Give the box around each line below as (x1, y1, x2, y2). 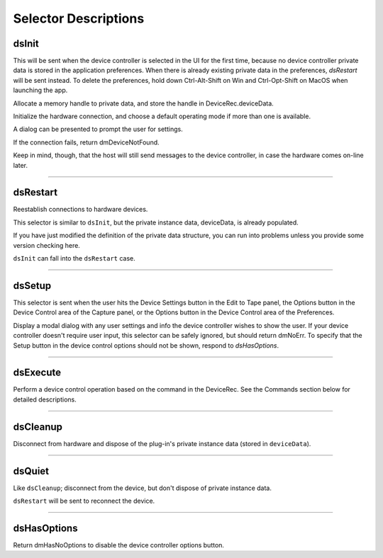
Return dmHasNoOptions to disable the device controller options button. (13, 540, 225, 549)
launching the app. (13, 86, 68, 95)
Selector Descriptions (13, 11, 145, 26)
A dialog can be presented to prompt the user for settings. (13, 125, 184, 134)
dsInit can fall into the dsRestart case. (13, 254, 136, 263)
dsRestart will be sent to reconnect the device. (13, 496, 155, 506)
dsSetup (13, 280, 52, 292)
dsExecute (13, 367, 62, 379)
